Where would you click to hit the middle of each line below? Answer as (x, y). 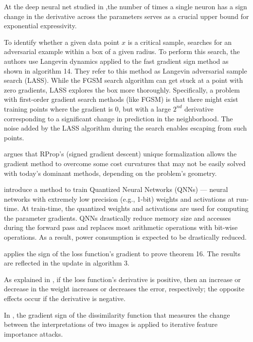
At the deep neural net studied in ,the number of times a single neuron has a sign (126, 6)
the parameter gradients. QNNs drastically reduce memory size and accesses (117, 218)
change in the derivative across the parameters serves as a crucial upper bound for (126, 16)
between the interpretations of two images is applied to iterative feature (111, 324)
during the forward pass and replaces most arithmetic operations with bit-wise (121, 227)
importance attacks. (34, 333)
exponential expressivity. (40, 26)
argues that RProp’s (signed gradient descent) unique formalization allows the (120, 154)
